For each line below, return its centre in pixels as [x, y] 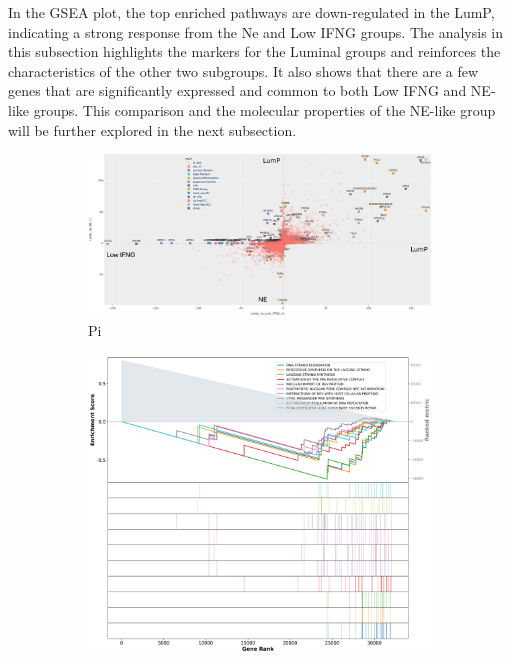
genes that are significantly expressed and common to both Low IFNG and [237, 90]
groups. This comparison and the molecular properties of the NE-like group [264, 109]
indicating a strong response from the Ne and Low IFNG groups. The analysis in [255, 31]
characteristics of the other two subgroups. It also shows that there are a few [243, 70]
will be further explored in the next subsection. [152, 129]
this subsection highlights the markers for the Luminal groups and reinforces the [254, 51]
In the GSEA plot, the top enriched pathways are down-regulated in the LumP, [251, 12]
